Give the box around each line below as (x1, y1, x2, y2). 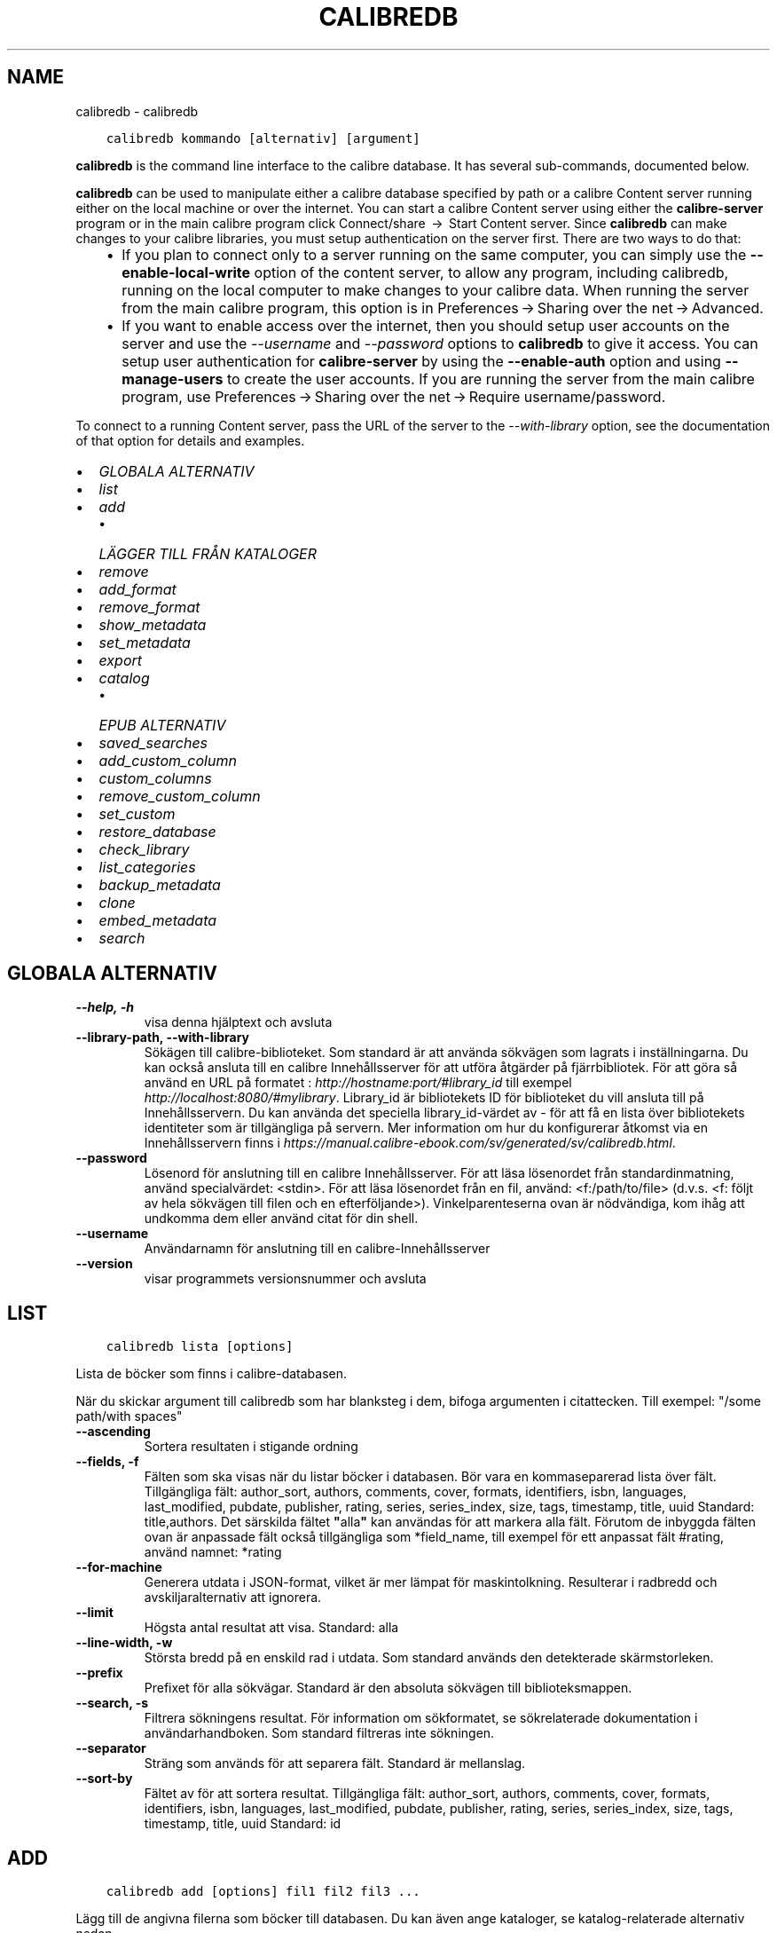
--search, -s (75, 1695, 149, 1711)
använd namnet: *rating (144, 1544, 282, 1560)
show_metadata (98, 615, 207, 634)
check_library (98, 840, 190, 858)
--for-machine (75, 1559, 162, 1575)
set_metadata (98, 633, 191, 651)
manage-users (122, 369, 224, 388)
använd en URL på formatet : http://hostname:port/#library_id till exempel (144, 1075, 572, 1091)
